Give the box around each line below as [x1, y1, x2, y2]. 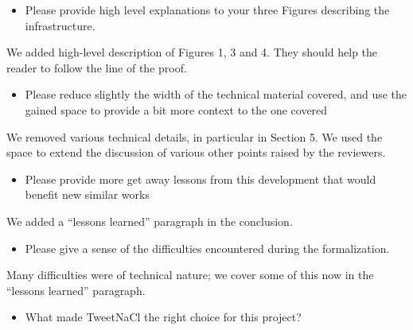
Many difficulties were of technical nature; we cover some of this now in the [6, 266, 374, 283]
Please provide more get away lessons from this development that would [25, 170, 376, 187]
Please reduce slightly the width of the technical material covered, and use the [25, 86, 407, 103]
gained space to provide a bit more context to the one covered [25, 101, 328, 118]
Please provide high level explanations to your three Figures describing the [25, 2, 390, 17]
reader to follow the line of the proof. [6, 59, 187, 76]
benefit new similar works [25, 186, 150, 203]
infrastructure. [25, 17, 95, 33]
